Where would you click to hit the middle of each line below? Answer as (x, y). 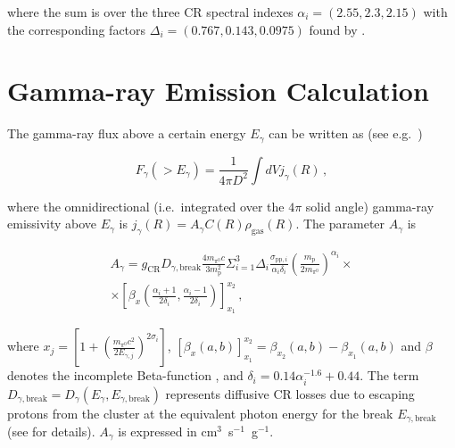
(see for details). (51, 431)
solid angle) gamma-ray (370, 206)
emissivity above (52, 224)
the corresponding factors (77, 29)
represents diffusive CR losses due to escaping (290, 393)
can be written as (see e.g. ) (346, 133)
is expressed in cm (168, 431)
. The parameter (340, 224)
